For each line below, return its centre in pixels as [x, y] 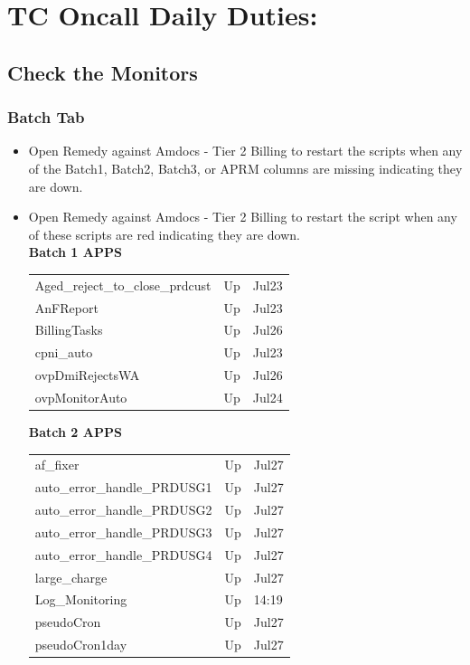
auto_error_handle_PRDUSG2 [123, 510]
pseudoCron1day [81, 645]
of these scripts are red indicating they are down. [164, 234]
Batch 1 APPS [75, 252]
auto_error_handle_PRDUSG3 [123, 532]
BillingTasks [69, 330]
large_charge [71, 577]
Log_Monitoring [81, 599]
